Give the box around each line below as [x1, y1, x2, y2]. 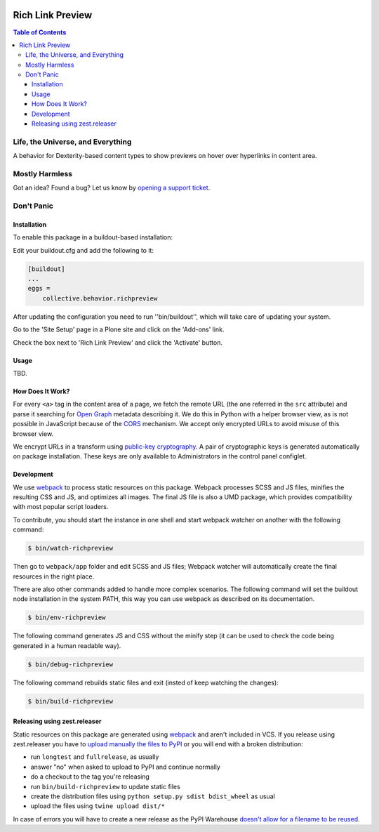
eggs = [27, 284, 51, 293]
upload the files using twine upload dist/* [30, 802, 165, 810]
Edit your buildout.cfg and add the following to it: [13, 246, 154, 254]
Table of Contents [13, 28, 67, 37]
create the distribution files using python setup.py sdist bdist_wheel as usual [30, 792, 275, 800]
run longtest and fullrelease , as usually [30, 753, 159, 761]
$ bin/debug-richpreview [27, 660, 114, 668]
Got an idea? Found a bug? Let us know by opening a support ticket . [13, 183, 211, 192]
